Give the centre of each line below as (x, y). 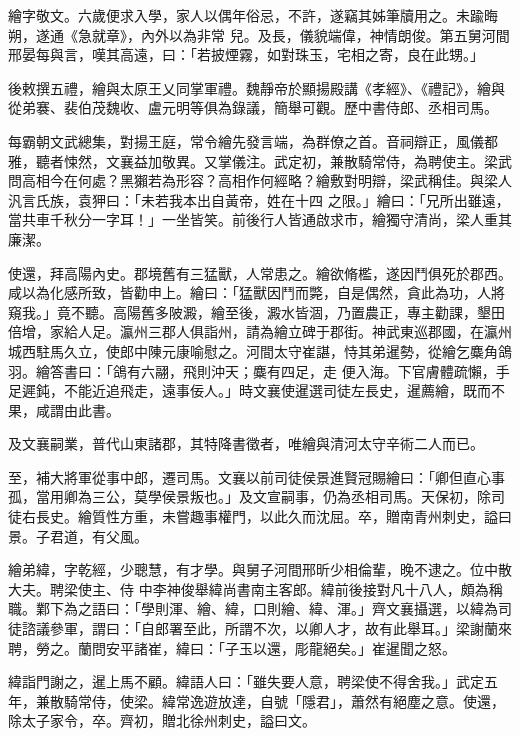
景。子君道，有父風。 (78, 535)
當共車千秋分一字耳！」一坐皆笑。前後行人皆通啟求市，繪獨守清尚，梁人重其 (260, 219)
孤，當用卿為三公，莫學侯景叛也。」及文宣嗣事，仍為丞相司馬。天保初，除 (249, 496)
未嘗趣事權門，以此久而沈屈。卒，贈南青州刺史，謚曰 (336, 516)
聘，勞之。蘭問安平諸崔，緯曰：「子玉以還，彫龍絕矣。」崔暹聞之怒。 (232, 647)
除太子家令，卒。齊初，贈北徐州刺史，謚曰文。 (162, 720)
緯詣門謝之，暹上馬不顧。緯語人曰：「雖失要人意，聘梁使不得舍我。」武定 (246, 681)
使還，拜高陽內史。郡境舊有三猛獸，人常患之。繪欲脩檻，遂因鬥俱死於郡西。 (260, 272)
